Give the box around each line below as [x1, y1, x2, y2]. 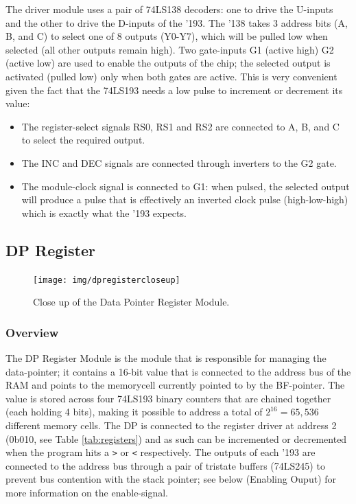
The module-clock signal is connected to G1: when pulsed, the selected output [21, 179, 350, 193]
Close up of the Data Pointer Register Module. [33, 295, 230, 309]
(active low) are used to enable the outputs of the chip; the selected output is [5, 56, 331, 70]
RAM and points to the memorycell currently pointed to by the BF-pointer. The [5, 378, 345, 392]
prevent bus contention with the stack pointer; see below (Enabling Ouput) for [5, 472, 337, 486]
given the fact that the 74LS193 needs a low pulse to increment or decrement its [5, 82, 343, 97]
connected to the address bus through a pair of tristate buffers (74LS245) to [5, 458, 325, 472]
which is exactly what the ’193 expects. [21, 205, 187, 220]
